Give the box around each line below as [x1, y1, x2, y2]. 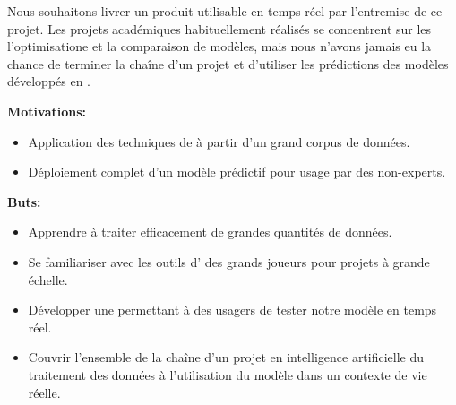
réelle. [28, 383, 61, 401]
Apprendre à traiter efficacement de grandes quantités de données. [28, 222, 392, 241]
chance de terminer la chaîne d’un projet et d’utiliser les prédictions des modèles [7, 54, 449, 73]
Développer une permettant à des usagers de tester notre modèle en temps [28, 300, 437, 319]
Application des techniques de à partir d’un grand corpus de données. [28, 132, 410, 151]
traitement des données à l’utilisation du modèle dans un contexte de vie [28, 365, 427, 383]
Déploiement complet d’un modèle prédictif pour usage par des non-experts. [28, 162, 446, 181]
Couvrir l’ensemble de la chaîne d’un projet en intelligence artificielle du [28, 348, 425, 366]
